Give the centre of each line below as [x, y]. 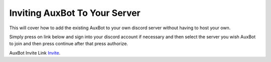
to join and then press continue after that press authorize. [69, 44]
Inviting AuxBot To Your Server [75, 13]
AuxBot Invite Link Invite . [35, 53]
